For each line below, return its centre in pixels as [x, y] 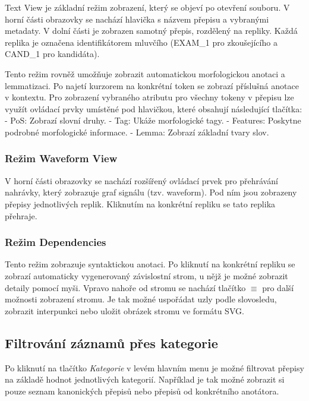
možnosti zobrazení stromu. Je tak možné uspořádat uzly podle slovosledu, [141, 299]
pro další [278, 287]
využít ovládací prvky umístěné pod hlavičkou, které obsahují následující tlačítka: [154, 108]
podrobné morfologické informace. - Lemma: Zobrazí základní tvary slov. [137, 132]
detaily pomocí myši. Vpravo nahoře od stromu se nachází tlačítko [125, 287]
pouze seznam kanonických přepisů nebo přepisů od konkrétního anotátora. [142, 391]
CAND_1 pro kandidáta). [52, 54]
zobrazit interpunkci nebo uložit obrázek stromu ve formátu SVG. [124, 310]
